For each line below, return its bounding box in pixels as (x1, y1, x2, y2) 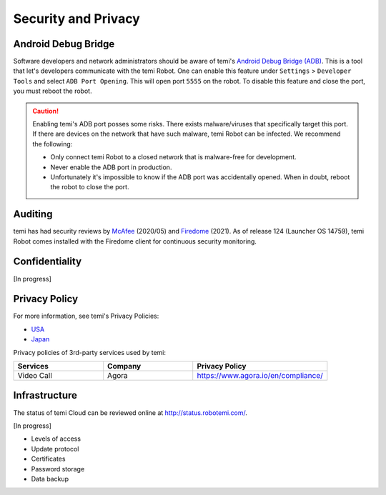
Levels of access (31, 434, 81, 443)
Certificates (31, 454, 66, 464)
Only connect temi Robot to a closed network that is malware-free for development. (50, 153, 297, 161)
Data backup (31, 474, 69, 483)
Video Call (17, 371, 53, 381)
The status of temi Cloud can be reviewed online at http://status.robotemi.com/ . (13, 408, 248, 417)
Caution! (32, 106, 59, 115)
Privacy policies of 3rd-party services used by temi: (13, 348, 167, 356)
